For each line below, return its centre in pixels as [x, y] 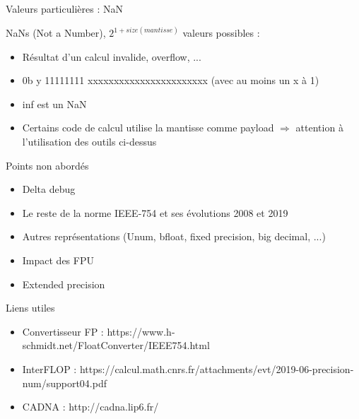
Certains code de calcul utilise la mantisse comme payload [148, 128]
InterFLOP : [49, 368]
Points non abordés [47, 165]
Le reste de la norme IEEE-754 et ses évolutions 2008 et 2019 [155, 212]
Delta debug [49, 189]
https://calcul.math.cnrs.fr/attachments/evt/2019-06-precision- [217, 368]
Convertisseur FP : [63, 331]
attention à [319, 128]
